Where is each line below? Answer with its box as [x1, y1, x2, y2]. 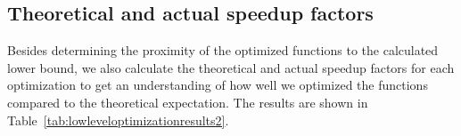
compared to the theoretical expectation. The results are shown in [7, 92, 368, 111]
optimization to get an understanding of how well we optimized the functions [7, 76, 428, 94]
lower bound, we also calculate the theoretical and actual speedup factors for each [7, 58, 455, 76]
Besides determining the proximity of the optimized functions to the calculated [7, 41, 439, 60]
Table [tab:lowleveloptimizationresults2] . [7, 110, 229, 129]
